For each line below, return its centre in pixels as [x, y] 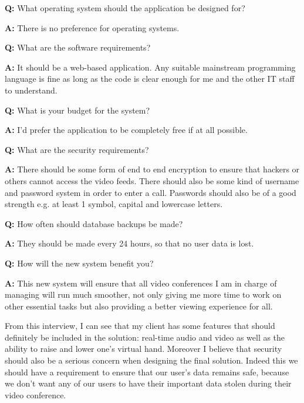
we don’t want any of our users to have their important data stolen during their [148, 383]
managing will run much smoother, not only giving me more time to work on [143, 294]
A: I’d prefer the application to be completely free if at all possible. [126, 130]
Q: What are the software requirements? [78, 47]
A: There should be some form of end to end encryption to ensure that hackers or [152, 169]
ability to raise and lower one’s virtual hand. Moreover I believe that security [143, 349]
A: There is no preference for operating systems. [92, 27]
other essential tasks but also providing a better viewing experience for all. [139, 306]
